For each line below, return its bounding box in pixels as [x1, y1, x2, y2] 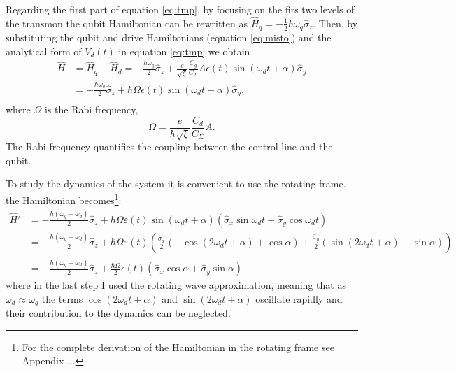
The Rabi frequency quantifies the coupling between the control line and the [6, 139, 333, 154]
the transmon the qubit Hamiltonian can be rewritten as [6, 15, 248, 30]
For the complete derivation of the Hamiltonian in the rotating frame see [22, 339, 334, 354]
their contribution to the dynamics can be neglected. [6, 306, 231, 320]
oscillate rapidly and [255, 291, 343, 306]
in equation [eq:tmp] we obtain [118, 43, 250, 58]
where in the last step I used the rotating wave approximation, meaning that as [6, 278, 346, 292]
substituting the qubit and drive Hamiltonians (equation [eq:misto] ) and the [6, 30, 332, 45]
